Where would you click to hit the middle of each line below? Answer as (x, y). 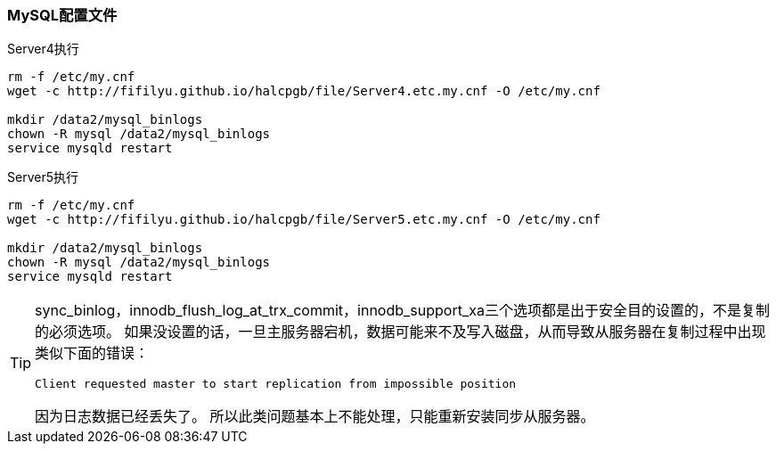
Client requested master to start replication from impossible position (276, 384)
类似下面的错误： (92, 353)
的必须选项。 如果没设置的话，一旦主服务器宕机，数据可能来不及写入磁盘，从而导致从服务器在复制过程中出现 (400, 332)
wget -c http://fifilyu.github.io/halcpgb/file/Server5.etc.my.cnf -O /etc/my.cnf (304, 220)
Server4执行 (43, 49)
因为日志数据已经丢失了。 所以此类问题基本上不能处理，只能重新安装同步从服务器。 (315, 417)
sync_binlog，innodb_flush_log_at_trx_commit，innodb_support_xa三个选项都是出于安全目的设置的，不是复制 (402, 311)
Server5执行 (43, 177)
